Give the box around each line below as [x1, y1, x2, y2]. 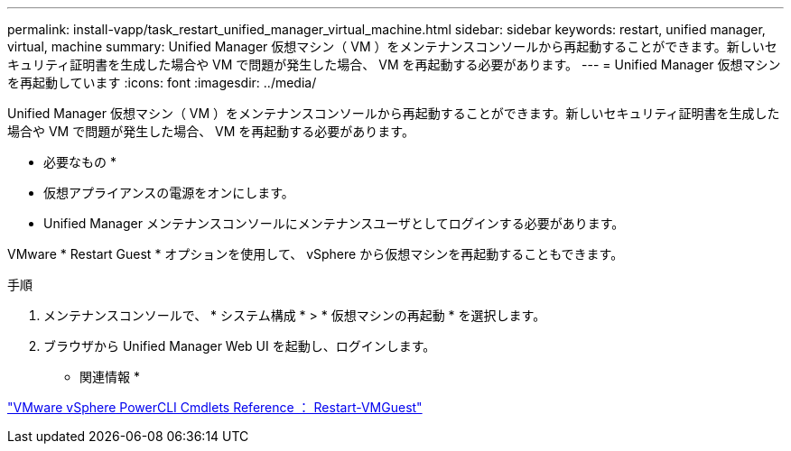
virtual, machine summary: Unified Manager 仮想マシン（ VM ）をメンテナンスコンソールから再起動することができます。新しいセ [7, 39, 777, 54]
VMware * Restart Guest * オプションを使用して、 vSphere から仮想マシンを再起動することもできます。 [7, 246, 624, 262]
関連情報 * [79, 369, 140, 384]
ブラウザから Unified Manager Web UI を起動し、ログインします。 [43, 338, 436, 354]
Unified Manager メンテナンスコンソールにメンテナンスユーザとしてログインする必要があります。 [43, 216, 625, 231]
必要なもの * [43, 154, 116, 170]
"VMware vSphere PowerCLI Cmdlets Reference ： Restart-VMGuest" [7, 400, 423, 415]
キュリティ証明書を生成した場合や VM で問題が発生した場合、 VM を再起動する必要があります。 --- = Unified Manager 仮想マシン [7, 57, 781, 72]
